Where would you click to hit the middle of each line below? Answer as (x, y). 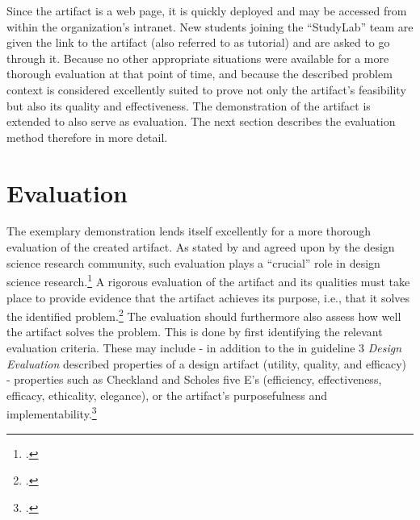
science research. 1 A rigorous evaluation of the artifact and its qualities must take (208, 280)
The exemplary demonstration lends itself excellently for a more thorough (189, 231)
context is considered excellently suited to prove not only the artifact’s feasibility (206, 89)
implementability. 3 (52, 412)
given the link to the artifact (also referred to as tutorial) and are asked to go (198, 42)
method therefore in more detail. (87, 137)
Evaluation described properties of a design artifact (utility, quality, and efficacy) (207, 363)
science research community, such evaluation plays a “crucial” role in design (193, 262)
